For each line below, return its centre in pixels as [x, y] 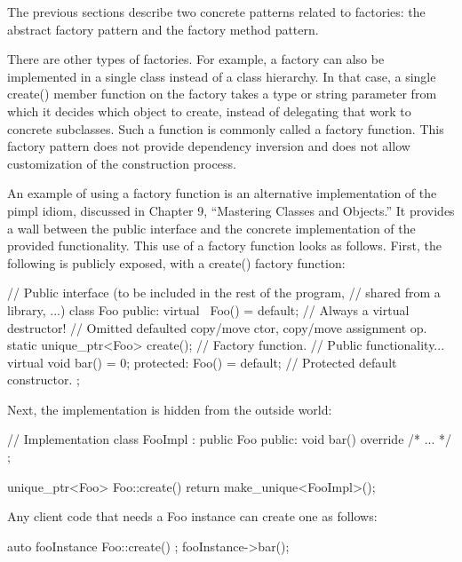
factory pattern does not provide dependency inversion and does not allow [209, 146]
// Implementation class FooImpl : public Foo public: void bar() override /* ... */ [230, 439]
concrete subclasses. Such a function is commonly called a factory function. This [226, 128]
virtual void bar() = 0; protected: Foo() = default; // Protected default [202, 362]
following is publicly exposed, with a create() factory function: [176, 262]
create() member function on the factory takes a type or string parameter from [222, 94]
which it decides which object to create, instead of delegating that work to [209, 111]
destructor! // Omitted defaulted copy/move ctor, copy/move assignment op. [217, 327]
